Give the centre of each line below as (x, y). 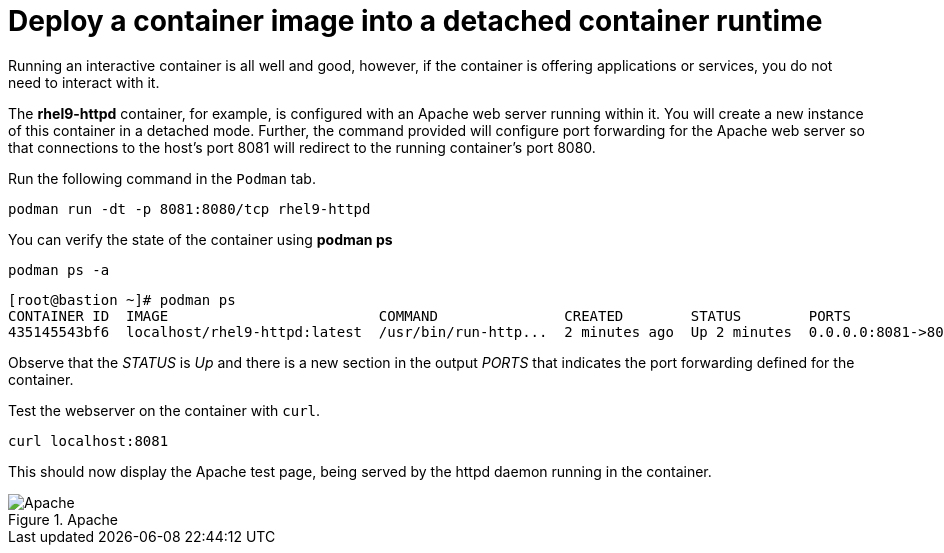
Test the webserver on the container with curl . (164, 410)
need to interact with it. (84, 82)
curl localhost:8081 (88, 440)
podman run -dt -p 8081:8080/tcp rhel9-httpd (189, 208)
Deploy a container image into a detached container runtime (415, 21)
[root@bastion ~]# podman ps (122, 299)
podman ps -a (59, 269)
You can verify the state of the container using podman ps (200, 239)
